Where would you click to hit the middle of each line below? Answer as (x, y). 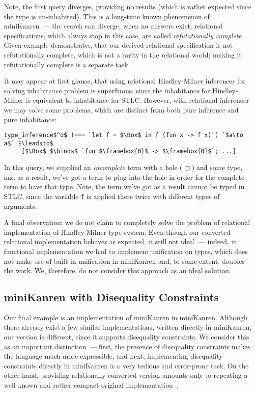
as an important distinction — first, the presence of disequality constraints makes (127, 346)
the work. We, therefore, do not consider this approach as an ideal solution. (117, 270)
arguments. (21, 206)
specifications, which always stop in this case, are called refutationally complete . (126, 35)
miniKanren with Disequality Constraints (112, 297)
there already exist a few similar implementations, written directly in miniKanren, (128, 327)
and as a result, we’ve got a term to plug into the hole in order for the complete (124, 177)
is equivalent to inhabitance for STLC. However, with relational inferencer (137, 100)
